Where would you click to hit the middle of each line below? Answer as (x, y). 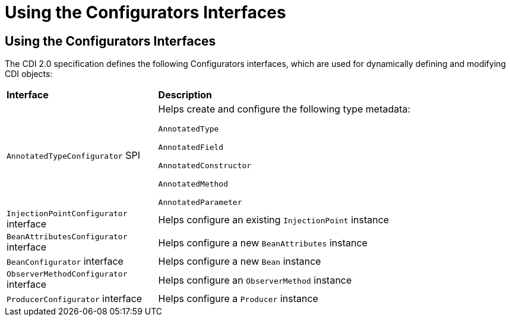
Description (185, 95)
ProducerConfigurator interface (75, 299)
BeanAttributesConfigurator (67, 237)
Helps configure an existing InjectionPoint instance (274, 219)
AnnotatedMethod (193, 184)
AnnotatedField (191, 147)
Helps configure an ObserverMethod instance (255, 280)
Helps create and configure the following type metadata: (284, 109)
